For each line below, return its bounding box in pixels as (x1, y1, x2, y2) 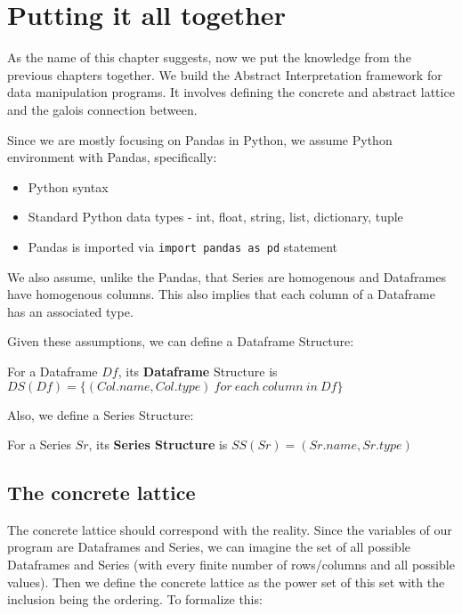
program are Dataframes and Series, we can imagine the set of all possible (7, 537, 411, 556)
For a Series (7, 435, 71, 454)
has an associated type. (7, 302, 134, 320)
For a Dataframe (7, 361, 98, 380)
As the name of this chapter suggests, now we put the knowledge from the (7, 48, 411, 67)
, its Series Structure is (88, 435, 228, 454)
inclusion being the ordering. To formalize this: (7, 590, 263, 609)
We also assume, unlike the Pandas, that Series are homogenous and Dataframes (7, 267, 446, 286)
